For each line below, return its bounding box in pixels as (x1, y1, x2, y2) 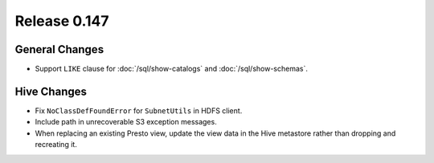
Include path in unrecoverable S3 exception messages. (35, 117, 217, 127)
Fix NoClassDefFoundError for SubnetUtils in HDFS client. (35, 105, 243, 116)
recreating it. (35, 140, 78, 149)
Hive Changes (14, 84, 88, 98)
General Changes (14, 43, 104, 56)
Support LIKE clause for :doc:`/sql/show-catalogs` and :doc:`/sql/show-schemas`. (35, 64, 309, 74)
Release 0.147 (14, 12, 109, 30)
